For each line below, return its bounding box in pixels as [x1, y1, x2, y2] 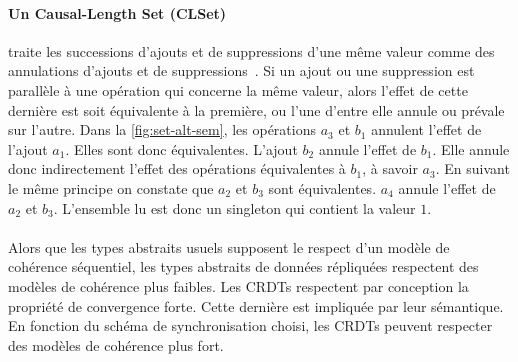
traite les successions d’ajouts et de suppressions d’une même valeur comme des [8, 40, 495, 61]
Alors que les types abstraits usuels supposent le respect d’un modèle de [8, 236, 450, 257]
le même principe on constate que [8, 177, 214, 198]
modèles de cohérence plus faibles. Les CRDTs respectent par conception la [8, 275, 469, 296]
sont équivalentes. [268, 177, 377, 198]
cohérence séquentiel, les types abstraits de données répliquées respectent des [8, 256, 479, 277]
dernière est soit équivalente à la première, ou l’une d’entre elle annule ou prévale [8, 99, 505, 120]
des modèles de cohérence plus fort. [8, 334, 224, 355]
